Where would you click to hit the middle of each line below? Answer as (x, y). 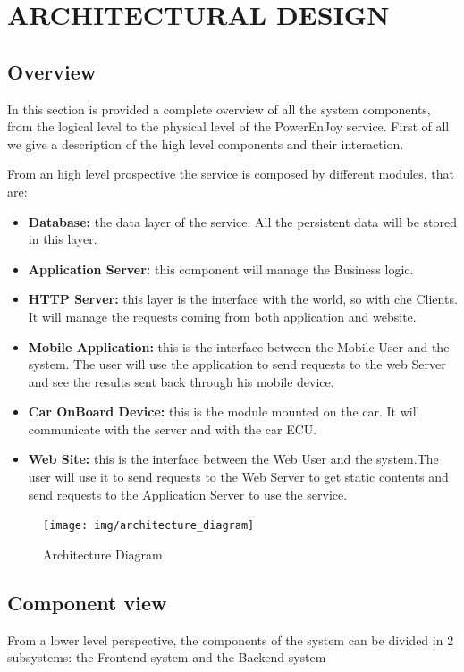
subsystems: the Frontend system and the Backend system (167, 657)
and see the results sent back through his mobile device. (181, 381)
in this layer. (63, 239)
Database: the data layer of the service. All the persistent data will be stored (242, 221)
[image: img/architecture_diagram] (149, 526)
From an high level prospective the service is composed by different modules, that (231, 174)
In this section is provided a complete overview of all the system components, (219, 109)
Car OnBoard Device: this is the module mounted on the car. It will (224, 412)
